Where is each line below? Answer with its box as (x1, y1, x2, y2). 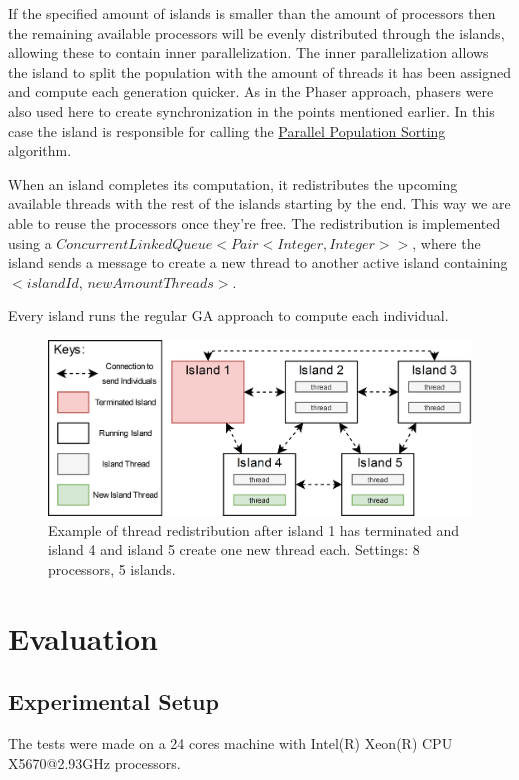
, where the (412, 232, 481, 253)
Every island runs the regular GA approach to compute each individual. (8, 305, 449, 326)
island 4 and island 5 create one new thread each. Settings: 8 (48, 539, 420, 560)
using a (8, 232, 52, 253)
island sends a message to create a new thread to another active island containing (8, 252, 508, 273)
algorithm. (8, 140, 72, 161)
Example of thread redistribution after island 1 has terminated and (48, 519, 459, 540)
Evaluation (8, 617, 158, 658)
